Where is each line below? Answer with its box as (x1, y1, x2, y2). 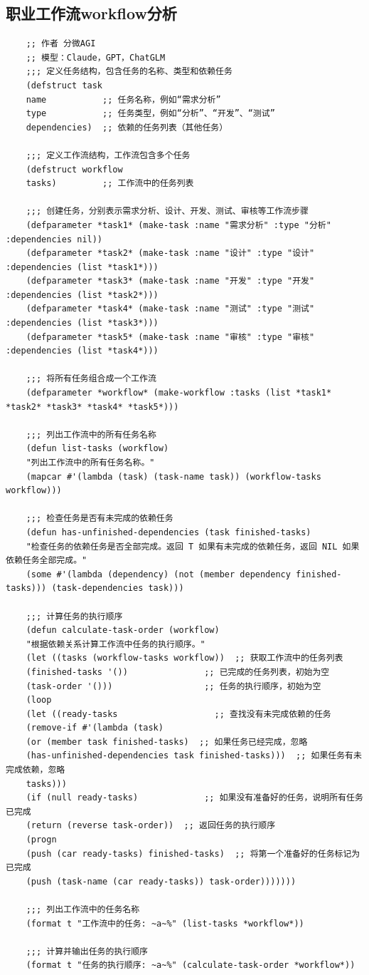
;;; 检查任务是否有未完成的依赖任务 (26, 513, 173, 524)
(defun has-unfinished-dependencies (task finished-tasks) (26, 527, 311, 537)
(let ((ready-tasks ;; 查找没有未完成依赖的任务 (26, 708, 331, 719)
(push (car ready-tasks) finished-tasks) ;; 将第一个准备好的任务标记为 (26, 848, 360, 859)
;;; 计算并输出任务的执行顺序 (26, 946, 148, 956)
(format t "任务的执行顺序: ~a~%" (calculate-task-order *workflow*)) (26, 960, 355, 971)
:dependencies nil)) (6, 234, 103, 244)
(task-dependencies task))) (51, 583, 184, 594)
